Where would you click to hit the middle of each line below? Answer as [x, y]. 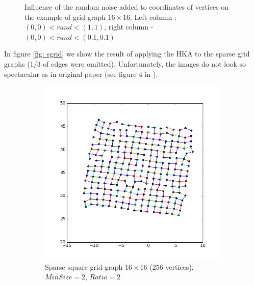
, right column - [129, 27]
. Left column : [153, 17]
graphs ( [17, 63]
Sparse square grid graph [84, 266]
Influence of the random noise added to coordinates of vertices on [127, 7]
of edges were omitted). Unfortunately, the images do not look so [145, 63]
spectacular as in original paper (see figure [70, 74]
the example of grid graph [65, 17]
